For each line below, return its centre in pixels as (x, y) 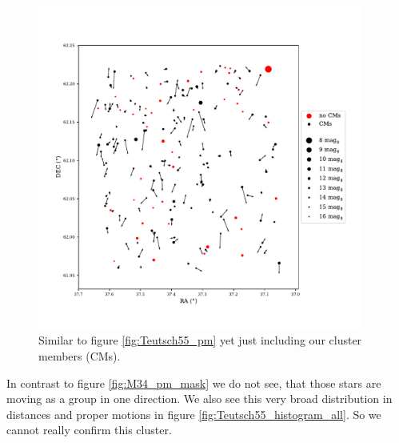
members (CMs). (80, 355)
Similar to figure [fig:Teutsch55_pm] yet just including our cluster (200, 340)
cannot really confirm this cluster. (89, 430)
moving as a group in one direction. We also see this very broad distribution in (199, 399)
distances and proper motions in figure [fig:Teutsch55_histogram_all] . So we (194, 414)
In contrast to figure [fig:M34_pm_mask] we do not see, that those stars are (194, 383)
